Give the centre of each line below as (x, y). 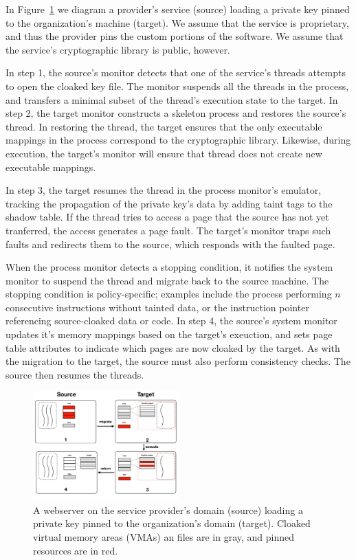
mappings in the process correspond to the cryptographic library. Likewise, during (178, 140)
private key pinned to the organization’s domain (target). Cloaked (172, 523)
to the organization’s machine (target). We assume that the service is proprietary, (177, 22)
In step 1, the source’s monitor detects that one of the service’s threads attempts (176, 72)
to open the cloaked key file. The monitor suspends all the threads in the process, (177, 86)
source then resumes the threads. (75, 374)
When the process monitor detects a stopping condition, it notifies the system (169, 267)
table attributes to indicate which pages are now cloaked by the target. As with (173, 347)
